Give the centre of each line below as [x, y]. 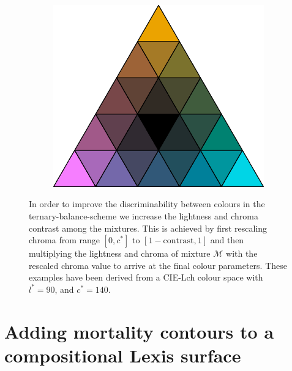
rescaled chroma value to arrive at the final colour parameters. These [158, 265]
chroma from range [65, 240]
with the [242, 253]
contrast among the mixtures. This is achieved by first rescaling [148, 228]
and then [227, 240]
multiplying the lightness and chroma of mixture [120, 253]
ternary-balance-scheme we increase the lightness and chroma [144, 215]
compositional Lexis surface [123, 355]
